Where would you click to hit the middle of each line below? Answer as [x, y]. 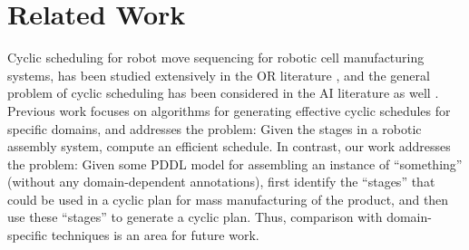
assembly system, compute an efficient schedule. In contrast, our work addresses [229, 146]
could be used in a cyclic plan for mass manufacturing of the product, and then [228, 199]
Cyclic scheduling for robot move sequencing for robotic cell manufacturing [216, 58]
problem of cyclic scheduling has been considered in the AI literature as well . [223, 93]
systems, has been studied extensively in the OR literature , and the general [219, 75]
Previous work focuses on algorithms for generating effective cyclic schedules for [229, 110]
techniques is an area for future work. [155, 235]
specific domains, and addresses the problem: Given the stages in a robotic [215, 128]
